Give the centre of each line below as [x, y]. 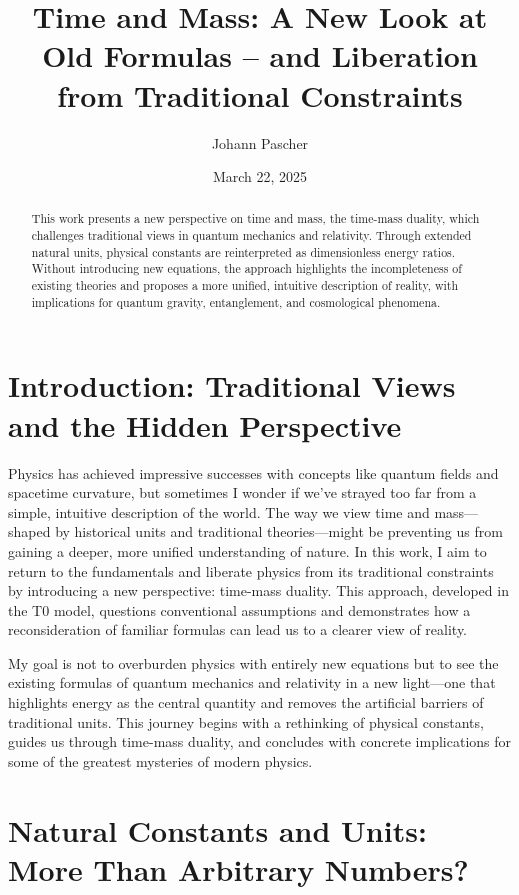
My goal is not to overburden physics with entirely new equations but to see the [253, 662]
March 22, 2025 [260, 176]
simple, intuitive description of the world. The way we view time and [219, 511]
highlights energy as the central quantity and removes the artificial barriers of [246, 702]
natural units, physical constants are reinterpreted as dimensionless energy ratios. [243, 251]
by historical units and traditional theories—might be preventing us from [279, 531]
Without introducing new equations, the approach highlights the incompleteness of [246, 268]
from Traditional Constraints [260, 94]
